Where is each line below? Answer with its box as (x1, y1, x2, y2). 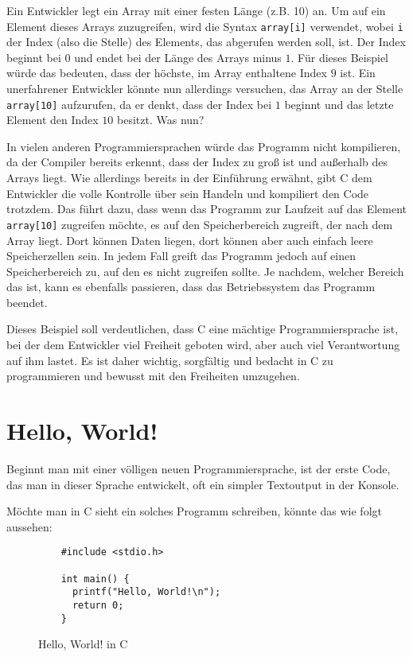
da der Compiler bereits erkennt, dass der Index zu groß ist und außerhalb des (6, 154, 388, 170)
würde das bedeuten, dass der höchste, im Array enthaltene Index (6, 64, 327, 81)
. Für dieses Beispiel (290, 49, 389, 65)
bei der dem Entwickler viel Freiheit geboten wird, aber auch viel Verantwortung (6, 336, 400, 353)
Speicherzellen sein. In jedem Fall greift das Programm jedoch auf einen (6, 247, 356, 264)
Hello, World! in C (38, 636, 128, 652)
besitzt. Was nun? (117, 111, 205, 128)
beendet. (6, 294, 48, 310)
